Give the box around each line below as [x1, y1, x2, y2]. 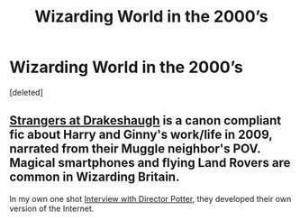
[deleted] [9, 87, 43, 97]
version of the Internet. [9, 203, 95, 214]
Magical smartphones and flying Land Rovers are [9, 155, 291, 170]
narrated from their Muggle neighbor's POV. [9, 142, 261, 157]
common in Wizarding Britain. [9, 170, 180, 185]
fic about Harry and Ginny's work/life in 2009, [9, 127, 273, 143]
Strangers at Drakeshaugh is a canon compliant [9, 113, 282, 128]
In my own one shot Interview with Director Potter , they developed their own [9, 193, 292, 204]
